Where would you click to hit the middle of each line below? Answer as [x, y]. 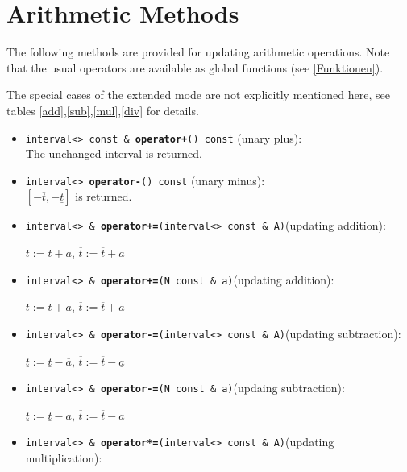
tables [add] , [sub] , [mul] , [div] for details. [103, 110]
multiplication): [64, 458]
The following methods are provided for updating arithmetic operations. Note [198, 52]
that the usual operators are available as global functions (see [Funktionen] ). [195, 67]
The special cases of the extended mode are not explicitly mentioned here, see [198, 95]
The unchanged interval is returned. [114, 153]
